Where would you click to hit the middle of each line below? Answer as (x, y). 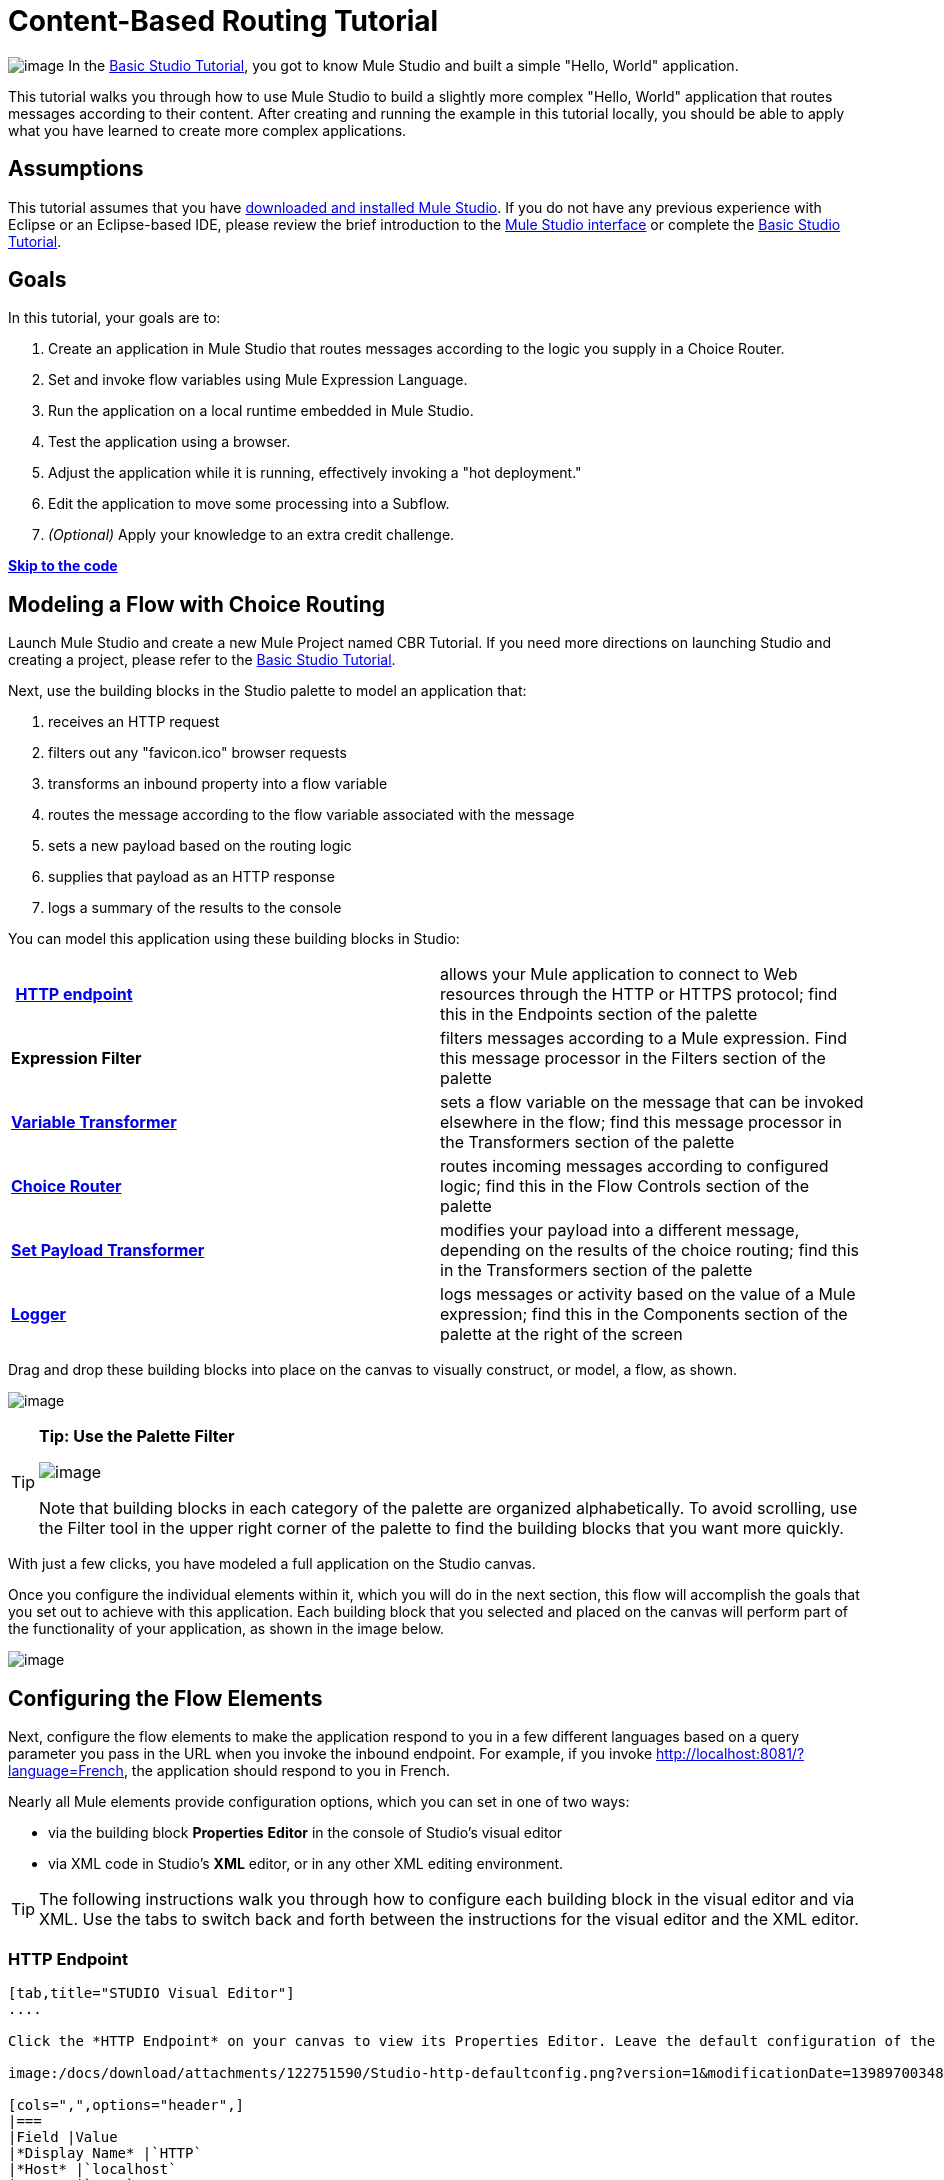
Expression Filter (76, 1058)
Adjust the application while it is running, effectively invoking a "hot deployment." (315, 473)
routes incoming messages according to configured (634, 1166)
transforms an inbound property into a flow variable (218, 784)
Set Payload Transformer (108, 1250)
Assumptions (76, 169)
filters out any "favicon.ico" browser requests (197, 753)
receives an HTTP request (134, 722)
